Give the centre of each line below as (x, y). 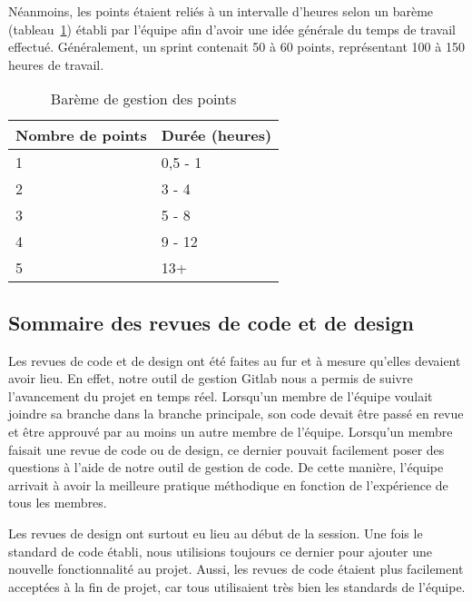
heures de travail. (56, 64)
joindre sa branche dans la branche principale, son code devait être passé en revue (236, 414)
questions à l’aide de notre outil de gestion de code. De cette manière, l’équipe (226, 467)
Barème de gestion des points (143, 99)
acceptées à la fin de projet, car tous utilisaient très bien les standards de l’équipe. (237, 586)
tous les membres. (58, 503)
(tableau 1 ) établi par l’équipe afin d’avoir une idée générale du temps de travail (232, 29)
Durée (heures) (216, 135)
